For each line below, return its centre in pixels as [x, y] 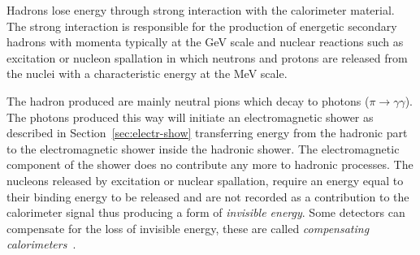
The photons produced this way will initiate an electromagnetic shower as [190, 117]
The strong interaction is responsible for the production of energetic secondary [202, 26]
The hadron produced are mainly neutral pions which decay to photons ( [188, 100]
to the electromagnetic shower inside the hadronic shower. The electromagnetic [203, 148]
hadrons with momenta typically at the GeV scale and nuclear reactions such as [205, 42]
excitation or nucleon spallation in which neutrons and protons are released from [207, 57]
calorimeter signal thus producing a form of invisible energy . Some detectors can [206, 212]
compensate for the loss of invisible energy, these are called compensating [188, 228]
